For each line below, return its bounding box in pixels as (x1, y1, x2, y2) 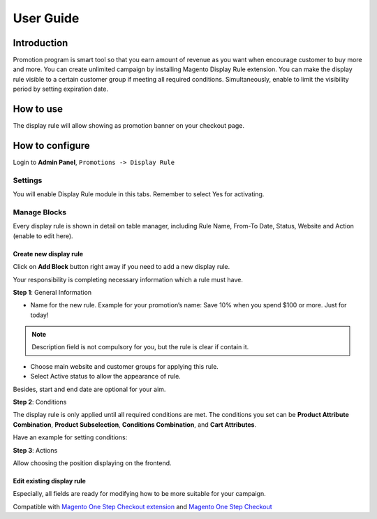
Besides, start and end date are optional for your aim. (13, 385, 166, 393)
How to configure (13, 140, 90, 152)
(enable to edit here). (13, 231, 73, 240)
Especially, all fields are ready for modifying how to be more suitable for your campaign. (13, 490, 266, 498)
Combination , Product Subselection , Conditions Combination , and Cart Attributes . (13, 420, 257, 429)
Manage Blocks (13, 207, 66, 217)
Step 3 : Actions (13, 446, 58, 454)
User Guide (13, 10, 80, 26)
